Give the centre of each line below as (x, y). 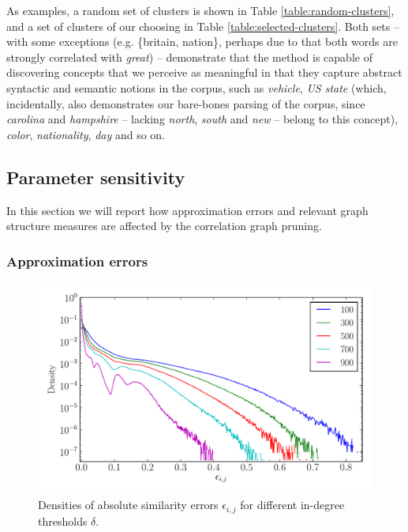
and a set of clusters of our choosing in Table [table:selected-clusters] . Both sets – (203, 26)
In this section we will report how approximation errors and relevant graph (187, 210)
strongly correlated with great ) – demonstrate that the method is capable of (189, 57)
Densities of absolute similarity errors (128, 505)
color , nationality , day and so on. (86, 134)
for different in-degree (292, 505)
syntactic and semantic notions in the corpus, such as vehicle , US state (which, (197, 87)
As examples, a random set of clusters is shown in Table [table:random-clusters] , (200, 10)
